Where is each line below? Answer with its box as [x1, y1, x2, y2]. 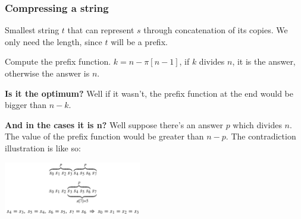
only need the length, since [5, 35, 102, 47]
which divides [233, 118, 282, 131]
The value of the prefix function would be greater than [5, 130, 204, 142]
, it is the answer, [232, 55, 296, 68]
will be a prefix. [111, 35, 168, 47]
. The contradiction [225, 130, 296, 142]
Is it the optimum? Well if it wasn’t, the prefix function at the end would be [5, 87, 293, 99]
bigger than [5, 99, 47, 111]
